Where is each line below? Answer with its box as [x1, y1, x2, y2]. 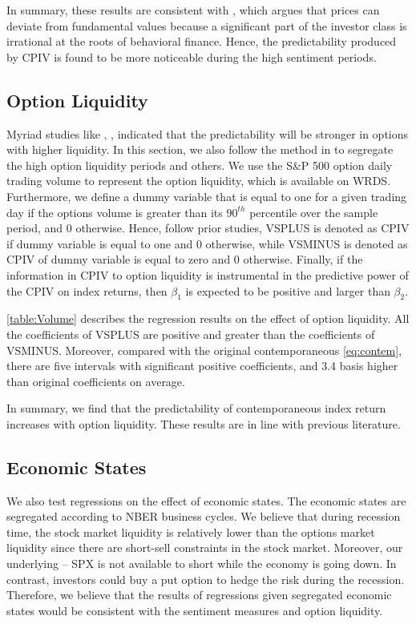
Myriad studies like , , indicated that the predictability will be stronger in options [6, 125, 409, 142]
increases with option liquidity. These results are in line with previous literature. [6, 415, 401, 432]
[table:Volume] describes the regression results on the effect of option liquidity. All [6, 310, 410, 327]
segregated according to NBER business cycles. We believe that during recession [6, 508, 401, 525]
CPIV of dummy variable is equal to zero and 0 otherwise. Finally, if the [6, 251, 363, 268]
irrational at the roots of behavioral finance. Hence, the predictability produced [6, 33, 397, 50]
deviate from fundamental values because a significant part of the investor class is [6, 17, 407, 34]
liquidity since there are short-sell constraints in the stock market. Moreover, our [6, 539, 403, 556]
